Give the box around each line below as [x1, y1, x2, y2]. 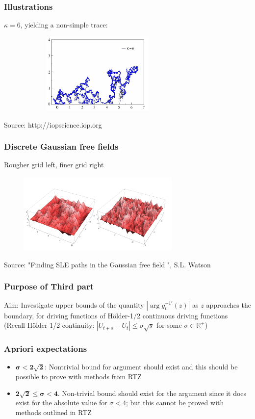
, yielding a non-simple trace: [20, 20, 108, 30]
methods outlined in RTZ [15, 407, 92, 417]
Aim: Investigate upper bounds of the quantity [4, 299, 144, 310]
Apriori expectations [4, 342, 87, 354]
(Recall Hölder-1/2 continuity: [4, 320, 95, 330]
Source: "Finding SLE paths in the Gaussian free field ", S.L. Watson [4, 259, 211, 269]
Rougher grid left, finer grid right [4, 159, 104, 170]
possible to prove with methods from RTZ [15, 371, 142, 381]
